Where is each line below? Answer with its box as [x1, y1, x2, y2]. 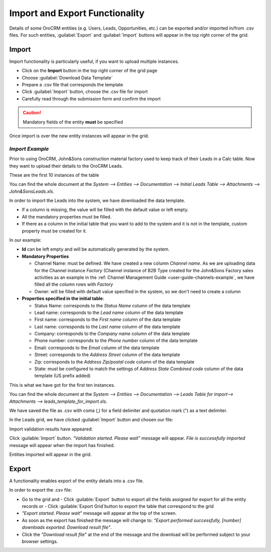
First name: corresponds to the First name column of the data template [34, 316, 181, 322]
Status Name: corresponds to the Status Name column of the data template [34, 302, 191, 308]
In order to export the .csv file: [9, 487, 72, 493]
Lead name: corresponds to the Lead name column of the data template [34, 309, 183, 315]
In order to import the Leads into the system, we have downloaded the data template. [9, 197, 186, 203]
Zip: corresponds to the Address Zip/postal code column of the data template [34, 359, 195, 365]
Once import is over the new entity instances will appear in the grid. [9, 133, 149, 139]
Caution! [23, 109, 42, 116]
